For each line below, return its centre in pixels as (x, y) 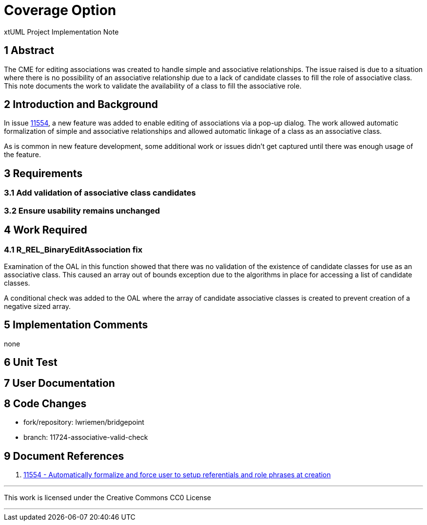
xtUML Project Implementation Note (61, 32)
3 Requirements (43, 173)
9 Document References (64, 456)
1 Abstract (29, 51)
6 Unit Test (31, 362)
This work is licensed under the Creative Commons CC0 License (107, 498)
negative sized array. (38, 306)
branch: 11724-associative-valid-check (86, 437)
